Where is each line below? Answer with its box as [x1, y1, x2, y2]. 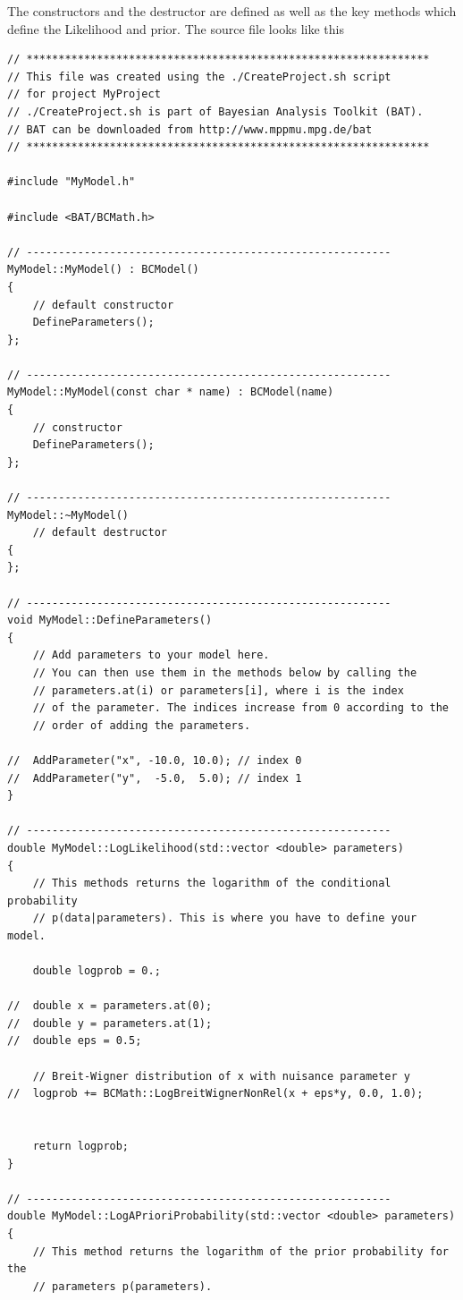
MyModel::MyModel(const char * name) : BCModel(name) [7, 386, 334, 399]
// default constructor [32, 298, 174, 311]
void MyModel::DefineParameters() [7, 614, 213, 627]
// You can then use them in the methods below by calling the [32, 666, 417, 679]
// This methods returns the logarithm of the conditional [32, 877, 391, 890]
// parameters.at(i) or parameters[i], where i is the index [32, 684, 404, 697]
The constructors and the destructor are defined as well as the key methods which [7, 2, 457, 20]
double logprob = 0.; [32, 964, 161, 978]
